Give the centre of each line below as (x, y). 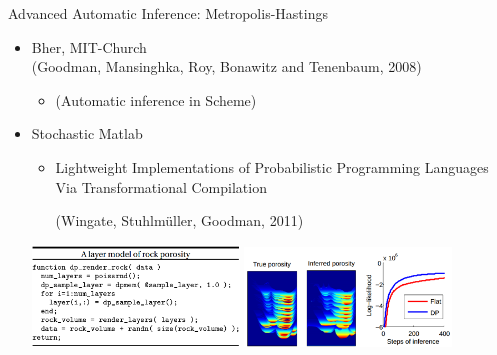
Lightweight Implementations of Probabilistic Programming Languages (272, 166)
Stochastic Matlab (87, 133)
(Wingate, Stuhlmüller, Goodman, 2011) (179, 220)
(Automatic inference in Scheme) (156, 99)
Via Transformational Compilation (161, 186)
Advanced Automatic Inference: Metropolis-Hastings (168, 13)
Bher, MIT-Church (89, 46)
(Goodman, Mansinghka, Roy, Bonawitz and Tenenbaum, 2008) (226, 66)
